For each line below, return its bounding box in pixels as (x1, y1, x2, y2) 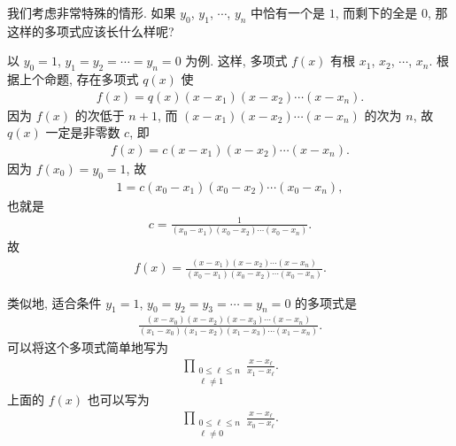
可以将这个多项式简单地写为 (7, 338, 168, 357)
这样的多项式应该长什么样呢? (7, 21, 174, 40)
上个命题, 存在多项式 (19, 70, 139, 88)
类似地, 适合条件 (7, 293, 102, 311)
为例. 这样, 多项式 (185, 51, 288, 70)
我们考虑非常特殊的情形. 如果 (7, 4, 176, 21)
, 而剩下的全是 (335, 4, 418, 21)
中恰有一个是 (251, 4, 326, 21)
